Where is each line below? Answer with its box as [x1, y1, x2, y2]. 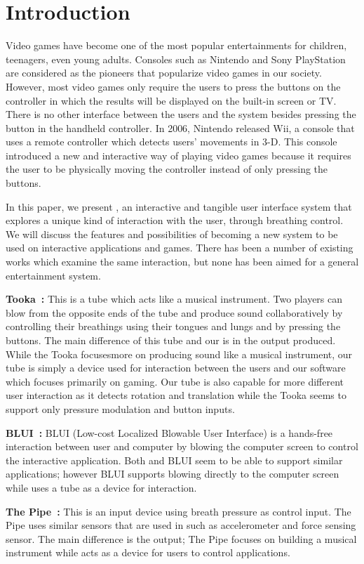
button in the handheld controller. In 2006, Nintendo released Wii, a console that [6, 120, 355, 135]
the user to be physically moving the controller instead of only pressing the [6, 162, 328, 176]
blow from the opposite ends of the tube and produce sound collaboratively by [6, 305, 343, 320]
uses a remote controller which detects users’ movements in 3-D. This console [6, 134, 337, 149]
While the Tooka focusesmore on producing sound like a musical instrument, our [6, 346, 353, 361]
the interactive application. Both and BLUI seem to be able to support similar [6, 452, 343, 467]
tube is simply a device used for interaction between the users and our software [6, 360, 346, 375]
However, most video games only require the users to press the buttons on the [6, 79, 341, 93]
